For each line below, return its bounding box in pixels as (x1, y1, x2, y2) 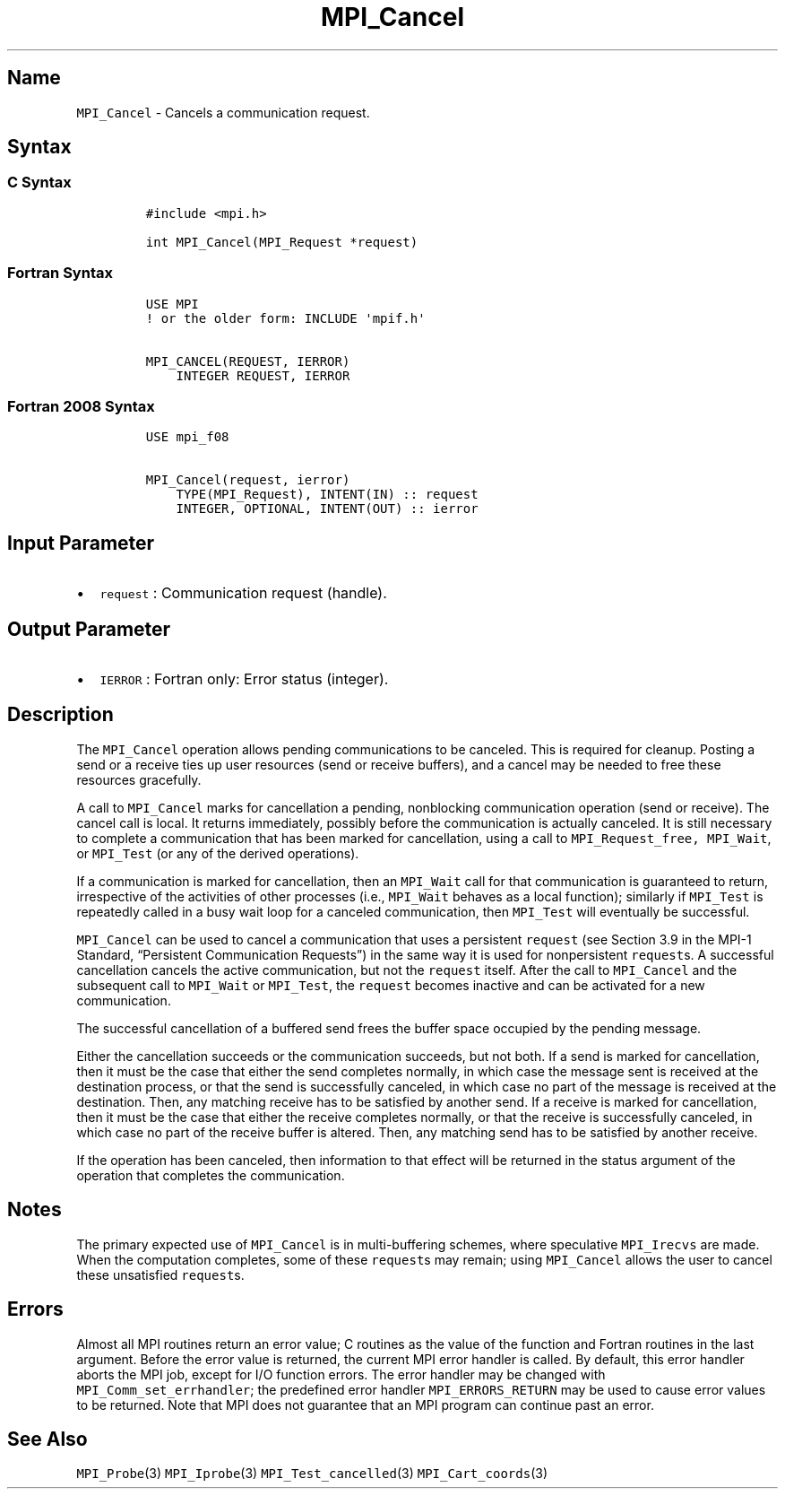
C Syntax (7, 173, 72, 192)
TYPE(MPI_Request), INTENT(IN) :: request (176, 487, 479, 502)
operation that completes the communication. (76, 1167, 345, 1183)
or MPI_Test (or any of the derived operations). (76, 845, 359, 861)
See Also (7, 1427, 88, 1450)
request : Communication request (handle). (99, 584, 387, 603)
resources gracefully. (76, 771, 202, 787)
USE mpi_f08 (145, 430, 229, 445)
